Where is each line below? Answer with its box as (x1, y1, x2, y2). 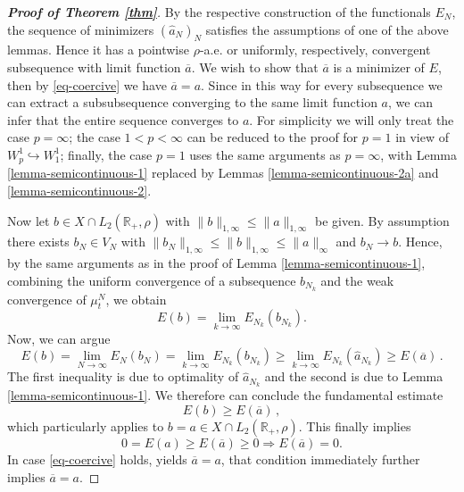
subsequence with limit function (7, 57, 181, 76)
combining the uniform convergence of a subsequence (7, 271, 296, 289)
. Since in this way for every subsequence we (201, 75, 443, 94)
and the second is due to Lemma (264, 367, 443, 386)
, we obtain (105, 289, 167, 308)
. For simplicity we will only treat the (249, 110, 454, 129)
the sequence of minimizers (7, 20, 154, 38)
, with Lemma (380, 145, 457, 163)
